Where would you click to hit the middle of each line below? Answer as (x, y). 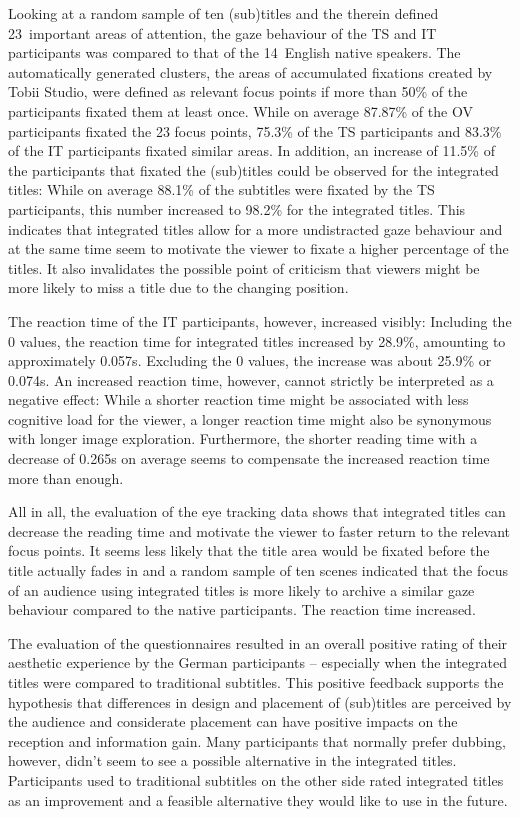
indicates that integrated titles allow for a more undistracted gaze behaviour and (255, 228)
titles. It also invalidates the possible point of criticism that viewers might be (244, 267)
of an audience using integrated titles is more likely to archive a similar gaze (241, 589)
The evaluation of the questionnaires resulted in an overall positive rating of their (258, 642)
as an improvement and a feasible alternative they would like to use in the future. (258, 799)
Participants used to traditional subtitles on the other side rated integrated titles (256, 779)
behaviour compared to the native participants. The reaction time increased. (242, 609)
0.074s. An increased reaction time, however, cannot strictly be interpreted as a (251, 379)
